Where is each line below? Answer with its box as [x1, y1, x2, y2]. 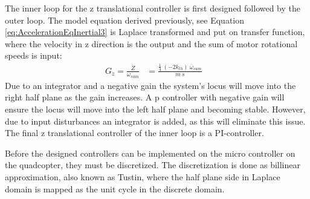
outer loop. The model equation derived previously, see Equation [5, 13, 245, 26]
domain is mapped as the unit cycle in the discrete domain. [5, 182, 225, 195]
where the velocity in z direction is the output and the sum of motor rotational [5, 37, 298, 50]
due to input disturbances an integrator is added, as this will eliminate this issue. [5, 114, 306, 127]
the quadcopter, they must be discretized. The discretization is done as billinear [5, 158, 300, 171]
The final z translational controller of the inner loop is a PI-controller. [5, 126, 264, 139]
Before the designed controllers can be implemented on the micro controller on [5, 146, 295, 159]
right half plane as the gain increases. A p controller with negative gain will [5, 91, 285, 103]
